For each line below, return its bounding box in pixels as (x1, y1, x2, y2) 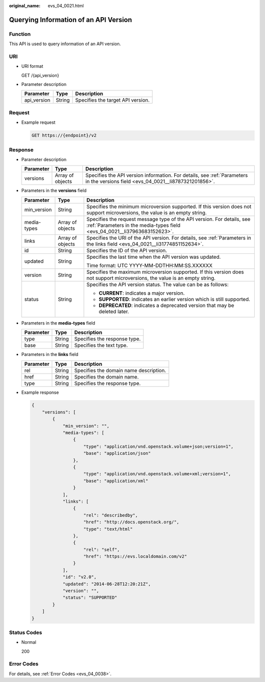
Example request (21, 119, 56, 125)
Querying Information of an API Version (9, 15, 132, 24)
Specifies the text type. (74, 342, 128, 349)
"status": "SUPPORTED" (62, 595, 117, 600)
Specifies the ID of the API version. (86, 247, 167, 254)
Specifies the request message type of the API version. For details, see (86, 216, 251, 222)
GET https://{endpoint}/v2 (31, 133, 97, 138)
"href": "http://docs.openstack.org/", (83, 519, 180, 525)
